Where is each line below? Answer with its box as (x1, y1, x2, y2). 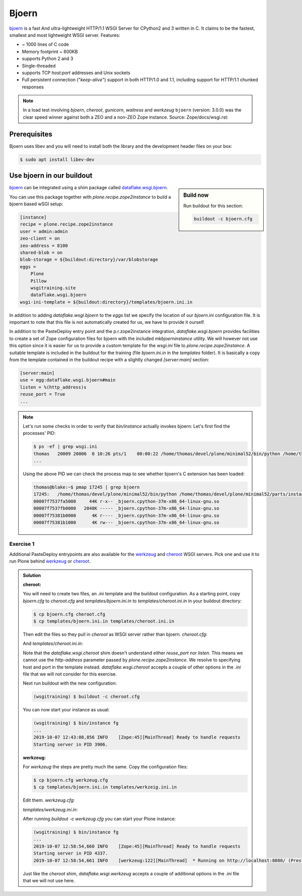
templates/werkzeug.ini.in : (23, 806, 78, 812)
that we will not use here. (23, 877, 75, 883)
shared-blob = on (20, 250, 63, 255)
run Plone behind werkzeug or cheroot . (9, 558, 91, 565)
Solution (23, 572, 41, 578)
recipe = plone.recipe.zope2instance (20, 221, 113, 227)
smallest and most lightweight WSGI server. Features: (9, 32, 120, 38)
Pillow (30, 278, 47, 284)
